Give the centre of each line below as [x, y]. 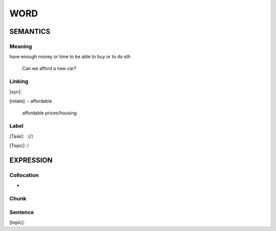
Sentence [22, 212]
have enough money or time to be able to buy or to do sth [70, 57]
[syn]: [16, 92]
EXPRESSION [31, 160]
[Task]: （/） [23, 136]
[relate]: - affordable [31, 101]
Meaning [21, 46]
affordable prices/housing [49, 113]
